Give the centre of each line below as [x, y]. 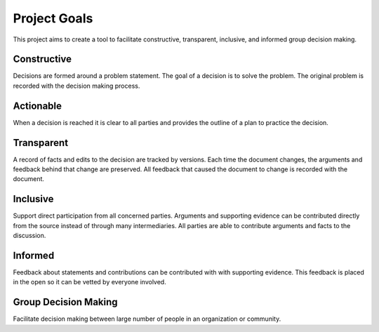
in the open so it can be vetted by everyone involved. [89, 282]
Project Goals [53, 18]
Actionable [38, 106]
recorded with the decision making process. [77, 86]
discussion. [29, 236]
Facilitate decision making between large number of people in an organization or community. [147, 319]
